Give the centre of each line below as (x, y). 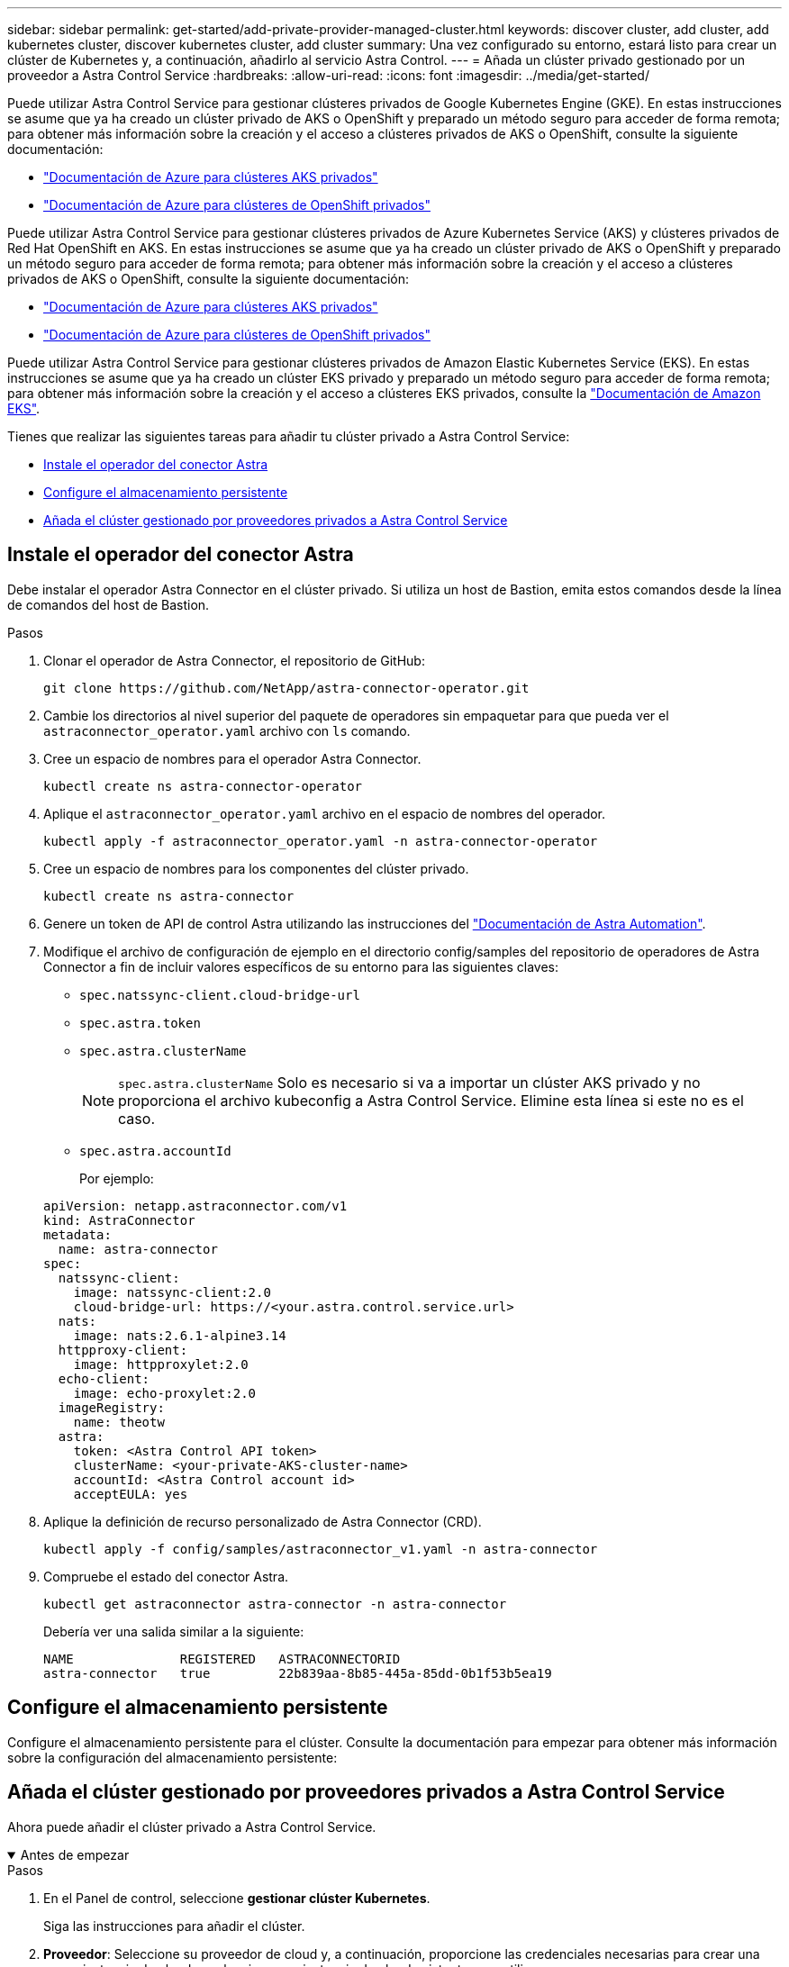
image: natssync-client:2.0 (172, 1292)
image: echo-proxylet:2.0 (165, 1393)
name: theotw (119, 1422)
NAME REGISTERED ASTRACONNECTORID (222, 1659)
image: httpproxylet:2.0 (161, 1364)
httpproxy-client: (123, 1350)
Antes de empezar (75, 1854)
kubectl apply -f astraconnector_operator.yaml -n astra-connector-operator (321, 841)
